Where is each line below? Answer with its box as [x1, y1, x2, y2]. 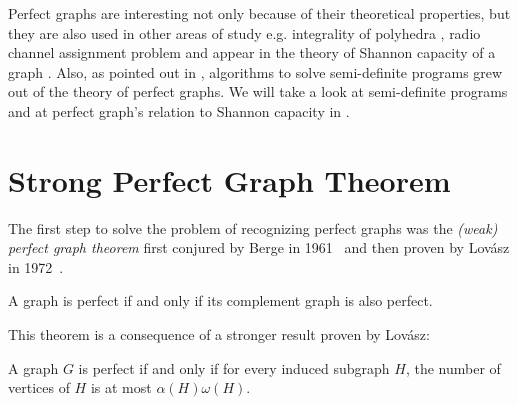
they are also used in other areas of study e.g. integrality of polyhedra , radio [8, 22, 481, 43]
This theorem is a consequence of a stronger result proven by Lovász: [8, 324, 430, 345]
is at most [90, 377, 152, 398]
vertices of [8, 377, 70, 398]
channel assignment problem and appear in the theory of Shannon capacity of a [8, 42, 496, 63]
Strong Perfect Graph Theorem [8, 159, 451, 200]
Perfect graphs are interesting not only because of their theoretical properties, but [8, 3, 511, 23]
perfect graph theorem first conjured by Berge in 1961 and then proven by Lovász [8, 237, 510, 258]
